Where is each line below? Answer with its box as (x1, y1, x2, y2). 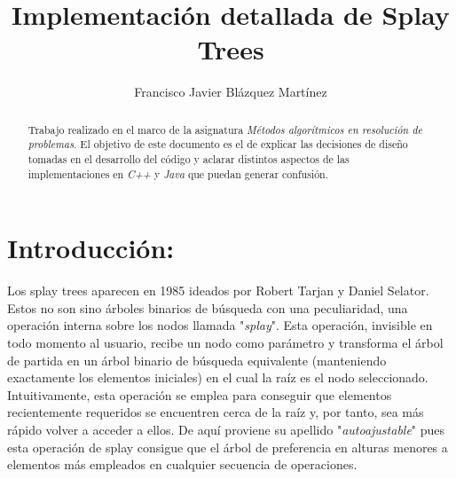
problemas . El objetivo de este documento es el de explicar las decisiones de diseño (28, 137, 408, 152)
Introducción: (7, 230, 175, 266)
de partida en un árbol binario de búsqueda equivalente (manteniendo (7, 350, 387, 369)
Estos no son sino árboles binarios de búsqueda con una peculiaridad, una (7, 298, 408, 317)
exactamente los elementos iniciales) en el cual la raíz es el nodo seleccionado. (7, 368, 428, 387)
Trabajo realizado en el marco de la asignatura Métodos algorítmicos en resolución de (28, 122, 422, 137)
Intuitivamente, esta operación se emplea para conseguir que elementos (7, 385, 392, 404)
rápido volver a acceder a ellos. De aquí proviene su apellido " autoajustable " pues (7, 420, 445, 439)
